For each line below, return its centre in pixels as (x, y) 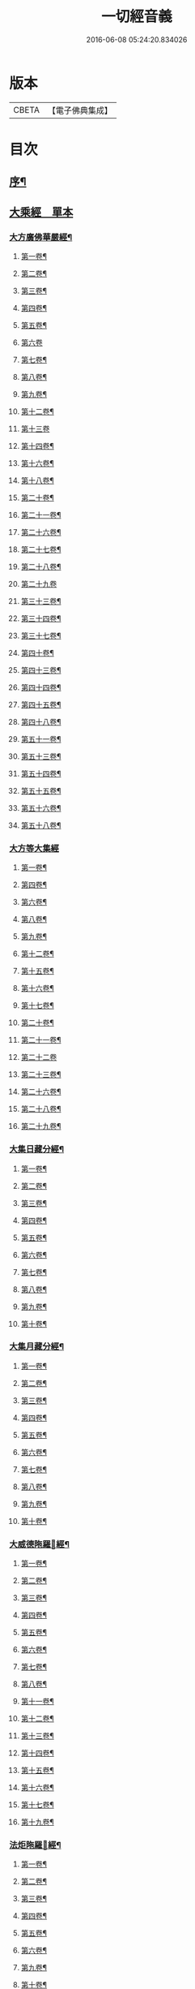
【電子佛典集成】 (80, 110)
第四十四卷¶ (41, 687)
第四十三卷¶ (41, 669)
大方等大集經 (34, 848)
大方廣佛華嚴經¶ (41, 237)
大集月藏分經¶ (36, 1346)
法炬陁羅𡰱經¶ (35, 1845)
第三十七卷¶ (41, 635)
